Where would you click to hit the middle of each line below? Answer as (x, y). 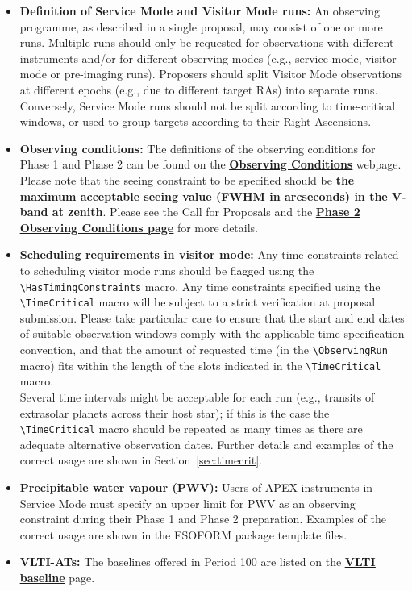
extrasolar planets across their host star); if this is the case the (175, 412)
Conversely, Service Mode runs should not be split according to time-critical (208, 105)
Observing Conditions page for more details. (139, 227)
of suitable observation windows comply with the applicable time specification (212, 333)
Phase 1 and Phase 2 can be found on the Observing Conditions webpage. (210, 164)
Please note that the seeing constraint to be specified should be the (187, 179)
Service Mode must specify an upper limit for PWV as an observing (187, 503)
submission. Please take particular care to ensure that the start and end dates (212, 317)
